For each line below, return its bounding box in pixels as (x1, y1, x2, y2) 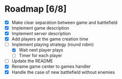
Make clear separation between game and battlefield (11, 20, 118, 25)
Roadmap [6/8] (4, 3, 67, 15)
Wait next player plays (18, 47, 64, 53)
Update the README (11, 58, 53, 64)
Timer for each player (18, 53, 63, 59)
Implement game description (11, 25, 70, 31)
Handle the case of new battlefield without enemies (11, 69, 115, 75)
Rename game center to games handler (11, 63, 91, 69)
